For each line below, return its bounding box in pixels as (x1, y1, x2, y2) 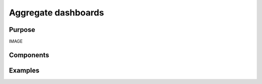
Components (9, 51, 49, 59)
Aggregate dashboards (9, 7, 104, 18)
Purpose (9, 26, 35, 34)
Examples (9, 66, 40, 74)
